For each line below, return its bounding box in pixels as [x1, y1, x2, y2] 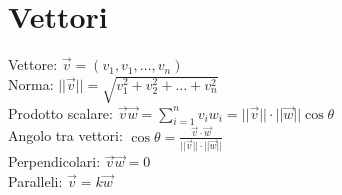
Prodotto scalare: [8, 102, 113, 123]
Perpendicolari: [8, 151, 101, 172]
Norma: [8, 73, 54, 94]
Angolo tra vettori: [8, 125, 123, 146]
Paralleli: [8, 171, 63, 192]
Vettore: [8, 54, 58, 75]
